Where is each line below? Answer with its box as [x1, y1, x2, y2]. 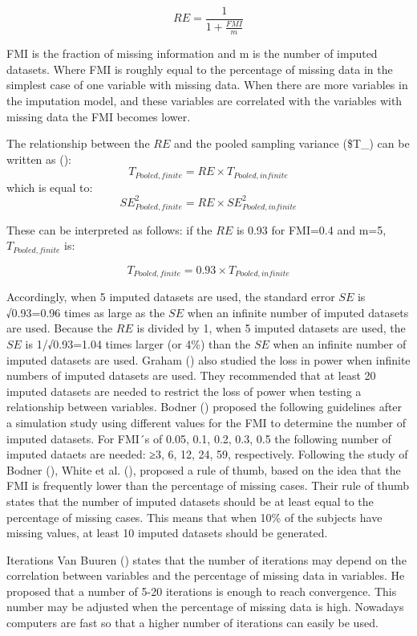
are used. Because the [6, 320, 113, 336]
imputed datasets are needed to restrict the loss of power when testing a [6, 382, 362, 399]
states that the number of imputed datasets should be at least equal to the [6, 492, 374, 509]
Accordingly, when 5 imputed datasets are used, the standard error [6, 288, 335, 305]
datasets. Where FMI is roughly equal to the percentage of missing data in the [6, 60, 393, 77]
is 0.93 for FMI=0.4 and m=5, [236, 221, 387, 238]
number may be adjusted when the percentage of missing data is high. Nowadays [6, 598, 404, 615]
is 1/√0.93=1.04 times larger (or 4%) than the [25, 335, 251, 352]
